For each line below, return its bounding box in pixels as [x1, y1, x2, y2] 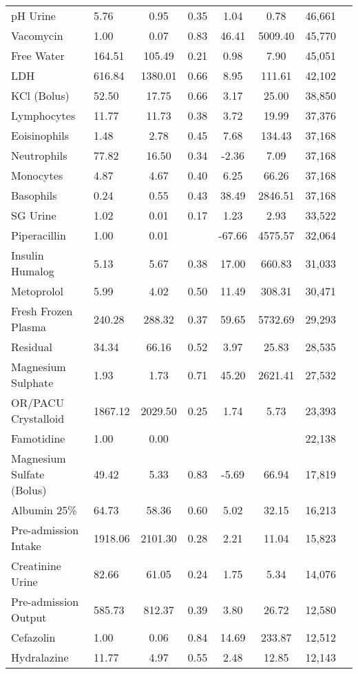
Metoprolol [11, 283, 64, 299]
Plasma [11, 319, 46, 335]
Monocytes [11, 167, 63, 183]
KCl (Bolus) [11, 87, 70, 103]
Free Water [11, 48, 65, 63]
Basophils [11, 187, 57, 203]
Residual [11, 339, 52, 355]
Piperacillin [11, 227, 66, 243]
